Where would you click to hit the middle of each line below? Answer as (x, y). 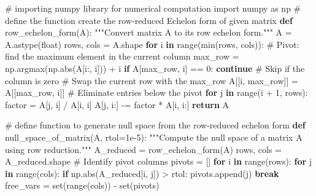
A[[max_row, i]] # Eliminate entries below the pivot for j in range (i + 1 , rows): (156, 92)
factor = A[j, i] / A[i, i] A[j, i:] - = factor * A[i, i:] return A (117, 104)
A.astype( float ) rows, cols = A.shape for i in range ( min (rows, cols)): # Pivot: (152, 44)
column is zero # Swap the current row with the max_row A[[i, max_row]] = (152, 80)
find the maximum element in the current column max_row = (122, 56)
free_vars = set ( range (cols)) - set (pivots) (82, 185)
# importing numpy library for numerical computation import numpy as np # (153, 8)
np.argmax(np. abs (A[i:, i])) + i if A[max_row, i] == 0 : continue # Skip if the (155, 68)
